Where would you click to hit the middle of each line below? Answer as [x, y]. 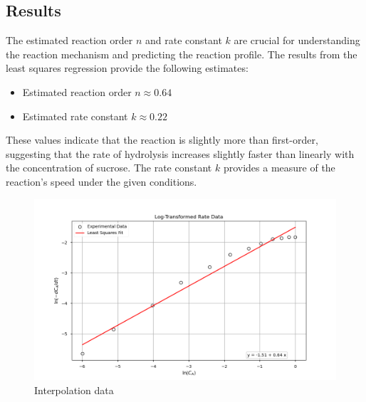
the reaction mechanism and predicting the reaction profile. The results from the [182, 54]
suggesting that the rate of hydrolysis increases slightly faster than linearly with [180, 153]
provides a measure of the [279, 168]
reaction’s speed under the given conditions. [101, 181]
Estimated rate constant [75, 116]
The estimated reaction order [69, 40]
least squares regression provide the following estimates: [127, 68]
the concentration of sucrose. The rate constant [109, 168]
